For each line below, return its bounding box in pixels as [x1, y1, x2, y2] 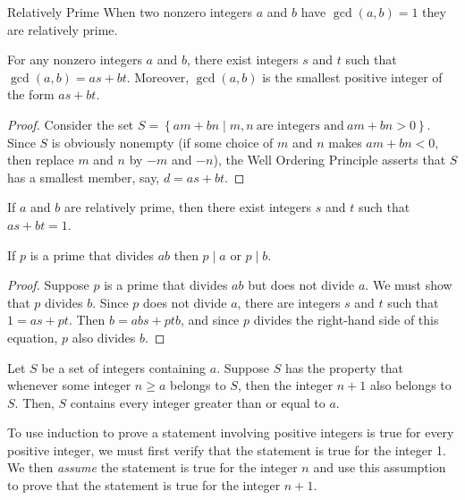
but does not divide [248, 275, 355, 294]
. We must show [365, 275, 452, 294]
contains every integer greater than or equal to [70, 393, 325, 411]
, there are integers [237, 292, 341, 311]
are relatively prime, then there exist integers [63, 198, 312, 216]
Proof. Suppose [7, 275, 89, 294]
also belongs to [370, 376, 452, 394]
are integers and [256, 119, 344, 132]
